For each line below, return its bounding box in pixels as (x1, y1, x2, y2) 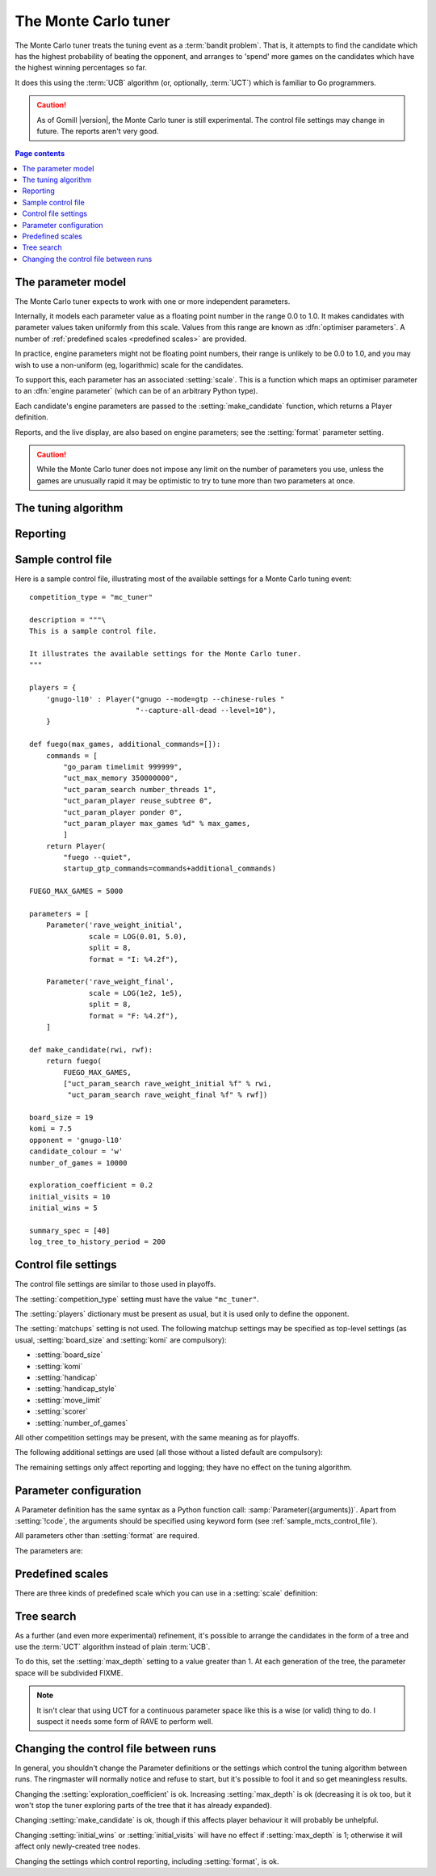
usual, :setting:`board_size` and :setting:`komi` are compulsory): (15, 1334, 227, 1345)
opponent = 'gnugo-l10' (29, 1136, 124, 1145)
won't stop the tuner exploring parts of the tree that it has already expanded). (15, 1801, 272, 1811)
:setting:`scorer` (35, 1406, 89, 1416)
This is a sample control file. (29, 626, 157, 636)
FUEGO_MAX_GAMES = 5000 (29, 887, 124, 896)
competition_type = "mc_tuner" (29, 592, 153, 602)
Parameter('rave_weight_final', (45, 977, 174, 986)
